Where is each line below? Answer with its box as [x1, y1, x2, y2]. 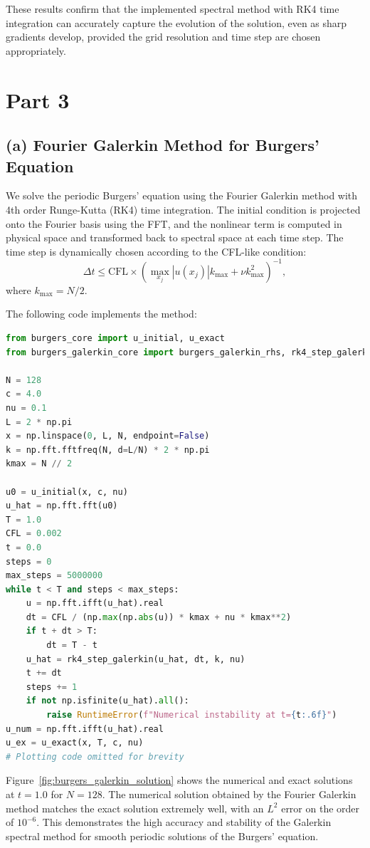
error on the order [281, 800, 360, 815]
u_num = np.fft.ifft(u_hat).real [6, 723, 164, 734]
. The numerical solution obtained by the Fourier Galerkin [102, 787, 356, 801]
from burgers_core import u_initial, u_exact [6, 333, 225, 343]
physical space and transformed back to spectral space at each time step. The [6, 230, 344, 245]
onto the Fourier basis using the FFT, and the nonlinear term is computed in [6, 216, 342, 231]
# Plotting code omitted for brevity [6, 751, 184, 762]
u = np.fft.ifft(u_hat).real [26, 598, 164, 609]
